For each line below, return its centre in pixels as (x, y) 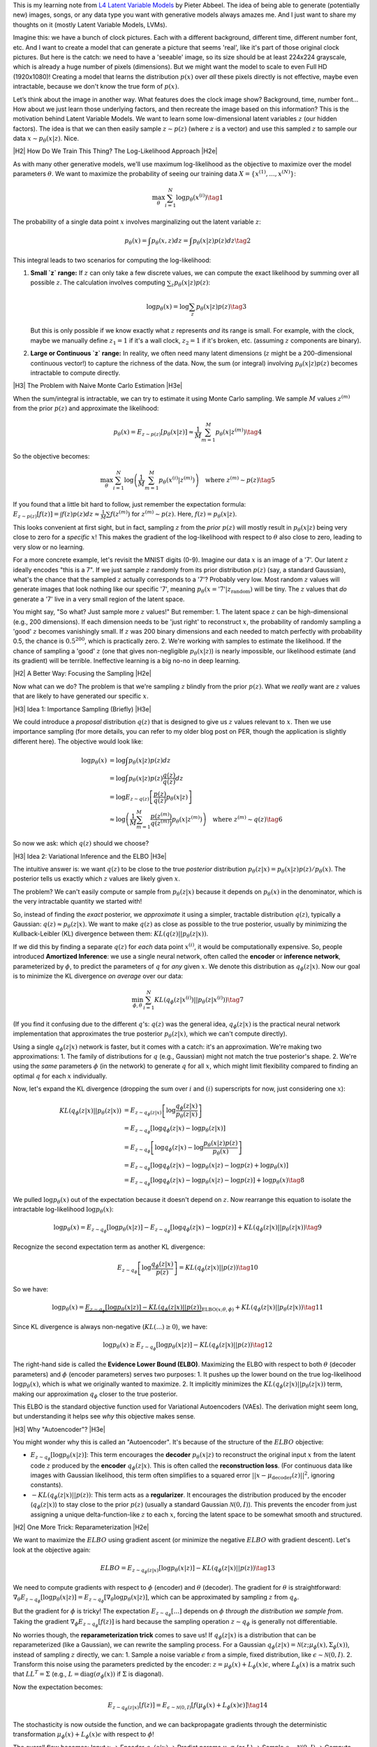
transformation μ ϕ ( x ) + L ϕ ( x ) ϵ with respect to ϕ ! (84, 1735)
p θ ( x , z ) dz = (170, 241)
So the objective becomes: (51, 456)
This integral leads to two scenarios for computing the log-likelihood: (112, 260)
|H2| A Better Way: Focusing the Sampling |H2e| (82, 674)
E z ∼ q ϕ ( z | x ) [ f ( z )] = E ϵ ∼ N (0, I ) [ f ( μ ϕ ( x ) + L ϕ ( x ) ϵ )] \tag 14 (187, 1707)
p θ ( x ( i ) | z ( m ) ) (177, 480)
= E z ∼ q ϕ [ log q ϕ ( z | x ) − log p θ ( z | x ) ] (175, 1129)
